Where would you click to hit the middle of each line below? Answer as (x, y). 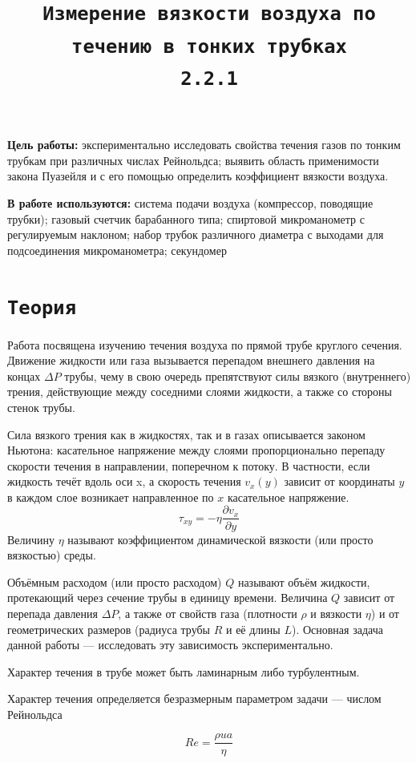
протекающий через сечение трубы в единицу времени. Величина (168, 597)
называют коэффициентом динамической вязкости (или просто (220, 539)
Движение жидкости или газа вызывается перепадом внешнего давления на (191, 360)
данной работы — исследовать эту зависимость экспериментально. (170, 645)
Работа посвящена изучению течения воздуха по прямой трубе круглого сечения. (205, 344)
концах (24, 375)
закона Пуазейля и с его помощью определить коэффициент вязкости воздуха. (198, 176)
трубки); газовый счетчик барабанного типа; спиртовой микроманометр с (186, 218)
